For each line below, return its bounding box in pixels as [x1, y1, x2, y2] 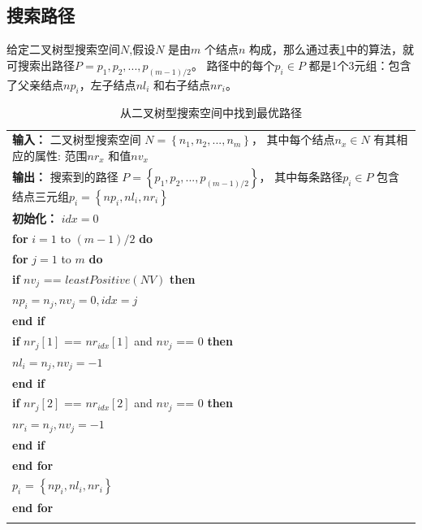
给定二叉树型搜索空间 [6, 41, 120, 58]
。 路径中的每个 [191, 56, 275, 73]
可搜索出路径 [6, 56, 75, 73]
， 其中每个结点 [251, 131, 335, 148]
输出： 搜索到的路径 [12, 167, 118, 185]
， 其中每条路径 [259, 167, 343, 185]
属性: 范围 [34, 146, 88, 163]
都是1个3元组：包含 [308, 56, 411, 73]
